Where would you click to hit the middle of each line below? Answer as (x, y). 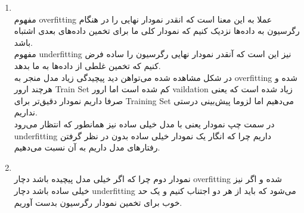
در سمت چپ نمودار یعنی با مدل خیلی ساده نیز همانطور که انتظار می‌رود (144, 123)
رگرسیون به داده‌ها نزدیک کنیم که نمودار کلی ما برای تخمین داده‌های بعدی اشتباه (157, 31)
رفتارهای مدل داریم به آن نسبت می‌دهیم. (87, 147)
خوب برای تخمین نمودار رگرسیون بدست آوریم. (98, 202)
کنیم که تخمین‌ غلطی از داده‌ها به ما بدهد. (87, 65)
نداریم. (26, 112)
